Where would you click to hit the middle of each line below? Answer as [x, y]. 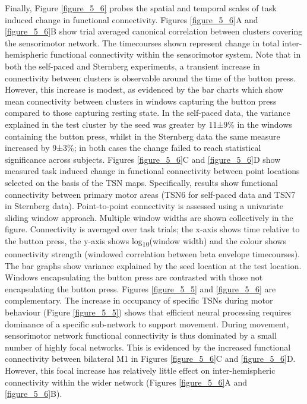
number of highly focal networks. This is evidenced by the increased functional [148, 347]
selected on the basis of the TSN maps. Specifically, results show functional [141, 182]
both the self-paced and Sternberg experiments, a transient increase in [132, 66]
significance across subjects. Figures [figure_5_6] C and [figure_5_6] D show [143, 159]
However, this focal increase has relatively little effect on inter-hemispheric [140, 370]
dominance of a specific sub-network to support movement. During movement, [147, 323]
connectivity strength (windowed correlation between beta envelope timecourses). [152, 254]
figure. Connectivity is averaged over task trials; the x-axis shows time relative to [152, 229]
